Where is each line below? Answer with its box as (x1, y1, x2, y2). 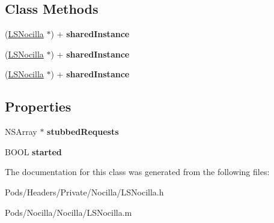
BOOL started (5, 145, 62, 158)
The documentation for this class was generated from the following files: (5, 165, 270, 178)
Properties (5, 97, 72, 116)
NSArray (5, 125, 37, 138)
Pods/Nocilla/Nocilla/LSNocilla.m (5, 206, 132, 218)
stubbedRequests (47, 125, 119, 138)
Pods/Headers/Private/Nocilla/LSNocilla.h (5, 185, 164, 198)
